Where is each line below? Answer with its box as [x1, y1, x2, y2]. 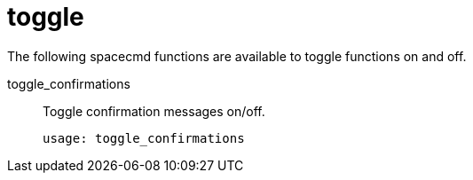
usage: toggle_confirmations [43, 130, 245, 145]
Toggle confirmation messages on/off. [43, 103, 265, 119]
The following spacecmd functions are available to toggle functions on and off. [7, 48, 467, 64]
